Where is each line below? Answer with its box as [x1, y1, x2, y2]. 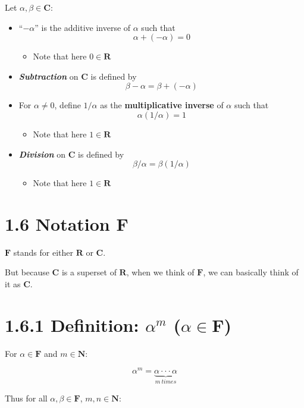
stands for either [13, 246, 73, 258]
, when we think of [126, 266, 195, 278]
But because [5, 266, 49, 278]
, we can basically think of [203, 266, 299, 278]
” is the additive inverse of [35, 21, 131, 33]
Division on [18, 147, 66, 160]
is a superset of [61, 266, 117, 278]
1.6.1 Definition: [5, 312, 139, 337]
